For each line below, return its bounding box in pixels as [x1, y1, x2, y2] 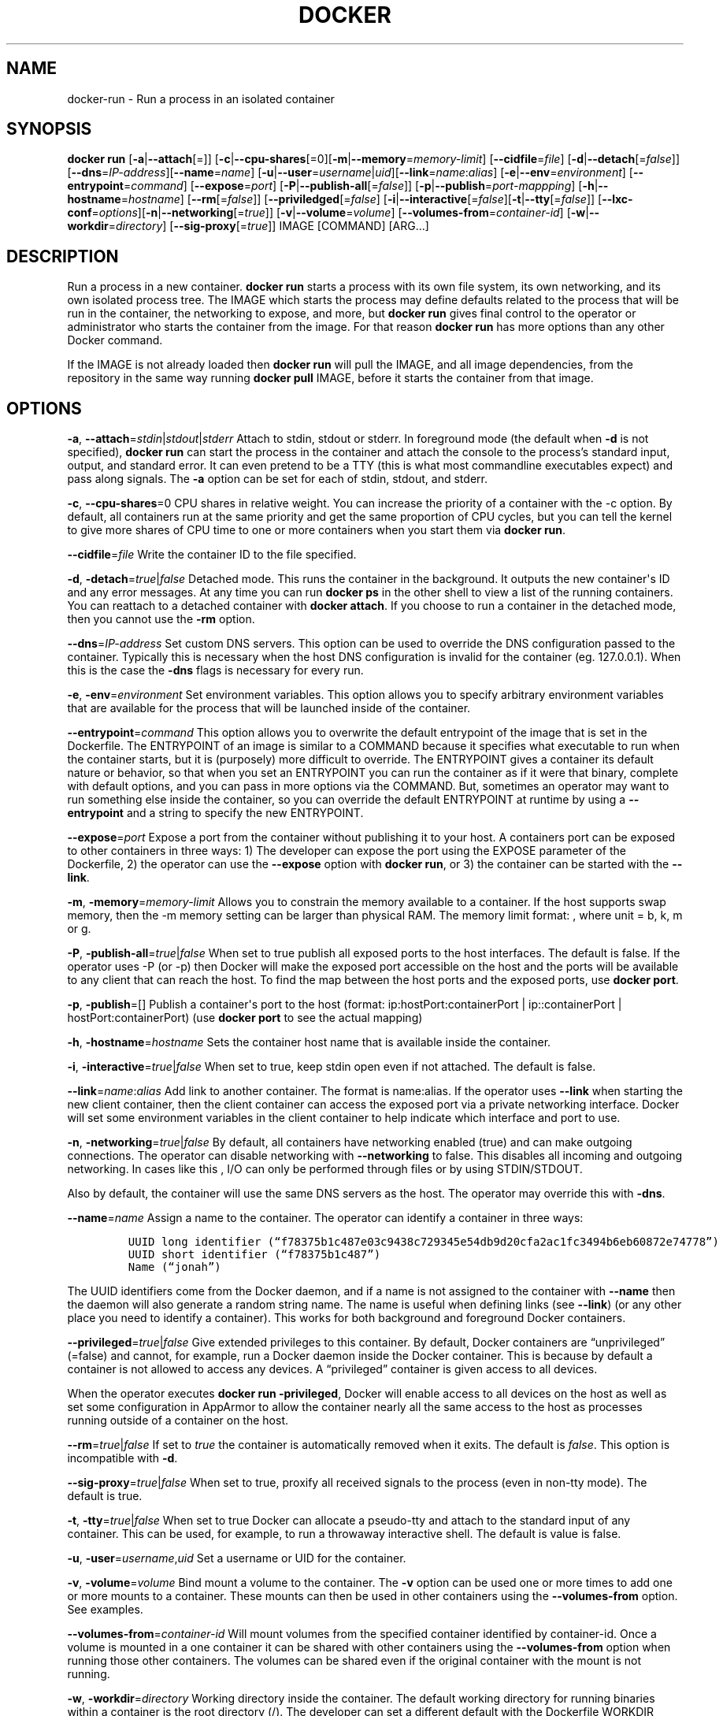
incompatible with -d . [67, 1451, 178, 1465]
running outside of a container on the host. [67, 1413, 288, 1428]
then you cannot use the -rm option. [67, 612, 255, 626]
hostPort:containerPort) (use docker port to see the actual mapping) [67, 1011, 423, 1025]
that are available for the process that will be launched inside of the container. [67, 701, 471, 715]
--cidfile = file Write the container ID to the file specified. [67, 548, 357, 562]
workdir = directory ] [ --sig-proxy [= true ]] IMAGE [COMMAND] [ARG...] [67, 219, 429, 233]
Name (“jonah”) [128, 1261, 221, 1274]
